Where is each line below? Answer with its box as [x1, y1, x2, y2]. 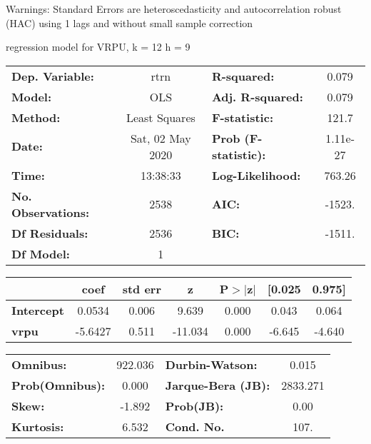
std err [122, 280, 161, 297]
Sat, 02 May [130, 129, 191, 146]
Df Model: [11, 245, 70, 262]
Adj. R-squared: [211, 88, 303, 105]
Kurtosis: [11, 418, 64, 435]
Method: [11, 109, 61, 126]
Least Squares [126, 109, 195, 126]
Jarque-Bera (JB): [165, 376, 270, 393]
